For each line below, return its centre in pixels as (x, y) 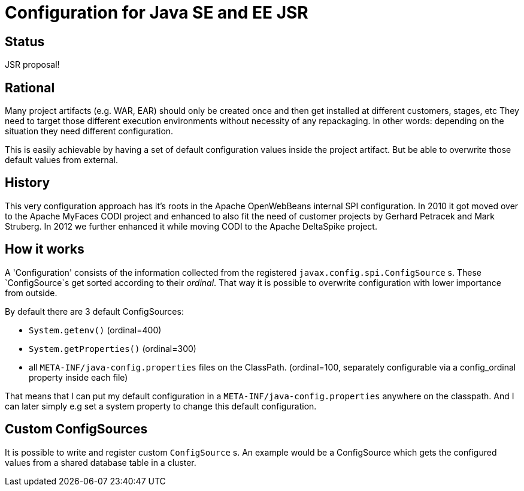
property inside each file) (78, 377)
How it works (45, 249)
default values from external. (61, 160)
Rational (30, 88)
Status (25, 41)
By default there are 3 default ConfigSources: (94, 311)
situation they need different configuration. (89, 131)
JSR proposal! (32, 65)
